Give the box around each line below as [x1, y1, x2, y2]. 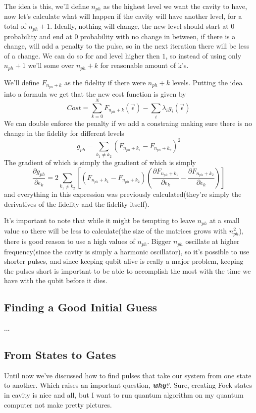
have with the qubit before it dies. [4, 275, 107, 286]
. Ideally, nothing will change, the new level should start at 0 [50, 21, 235, 31]
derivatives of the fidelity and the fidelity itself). [4, 198, 150, 209]
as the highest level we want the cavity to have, [103, 1, 247, 11]
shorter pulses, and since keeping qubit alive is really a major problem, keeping [4, 256, 244, 266]
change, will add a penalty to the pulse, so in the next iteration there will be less [4, 41, 250, 51]
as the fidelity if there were [64, 77, 146, 87]
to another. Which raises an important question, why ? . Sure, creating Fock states [4, 380, 252, 390]
